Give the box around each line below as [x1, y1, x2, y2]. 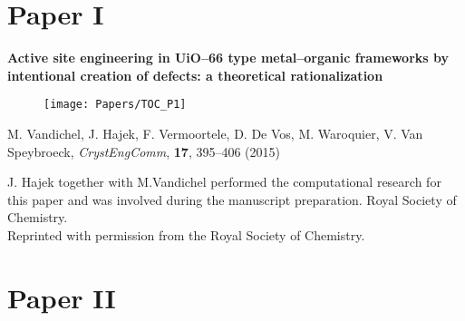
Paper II [7, 278, 116, 316]
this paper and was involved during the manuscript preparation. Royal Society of [7, 190, 457, 209]
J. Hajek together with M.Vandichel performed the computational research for [7, 172, 441, 191]
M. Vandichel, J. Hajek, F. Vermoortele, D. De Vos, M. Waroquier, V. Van [7, 123, 423, 142]
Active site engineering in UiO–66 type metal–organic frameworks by [7, 48, 450, 67]
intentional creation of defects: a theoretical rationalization [7, 65, 383, 84]
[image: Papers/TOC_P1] [44, 98, 187, 112]
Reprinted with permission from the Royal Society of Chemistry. [7, 225, 365, 244]
